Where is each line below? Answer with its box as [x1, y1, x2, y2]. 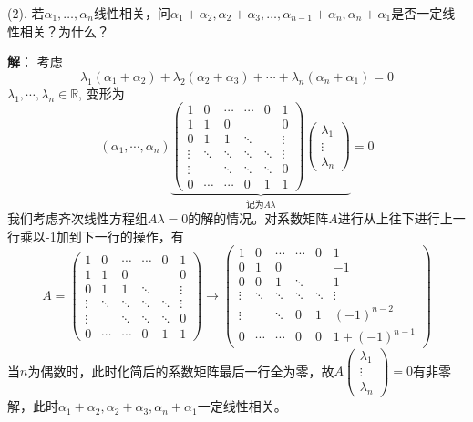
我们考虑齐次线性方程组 [7, 209, 148, 228]
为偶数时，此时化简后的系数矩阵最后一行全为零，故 [27, 361, 334, 380]
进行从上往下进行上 [337, 209, 453, 228]
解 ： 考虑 [7, 52, 63, 71]
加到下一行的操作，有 [56, 226, 184, 245]
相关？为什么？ [19, 21, 109, 40]
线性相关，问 [93, 4, 170, 22]
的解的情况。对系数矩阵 [188, 209, 329, 228]
